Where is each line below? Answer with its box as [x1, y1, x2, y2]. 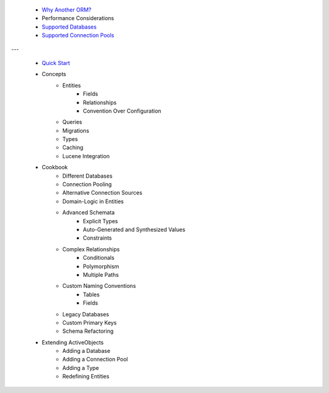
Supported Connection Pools [41, 32, 115, 39]
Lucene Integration [62, 152, 110, 159]
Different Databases [62, 172, 113, 179]
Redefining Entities [62, 373, 110, 380]
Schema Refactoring [62, 327, 114, 335]
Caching [62, 144, 83, 151]
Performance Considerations [41, 15, 115, 22]
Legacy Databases [62, 310, 110, 318]
